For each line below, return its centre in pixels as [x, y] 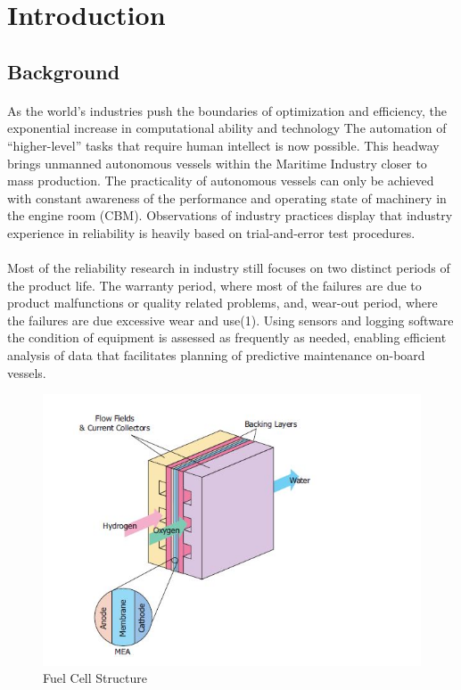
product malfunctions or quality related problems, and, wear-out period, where [222, 303]
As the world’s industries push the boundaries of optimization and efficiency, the [227, 110]
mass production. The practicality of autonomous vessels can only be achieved [221, 181]
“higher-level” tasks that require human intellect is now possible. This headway [223, 145]
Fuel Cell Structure [95, 678]
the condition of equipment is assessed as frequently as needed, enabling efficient [227, 337]
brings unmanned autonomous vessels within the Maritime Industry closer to [217, 163]
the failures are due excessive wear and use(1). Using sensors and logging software [230, 320]
